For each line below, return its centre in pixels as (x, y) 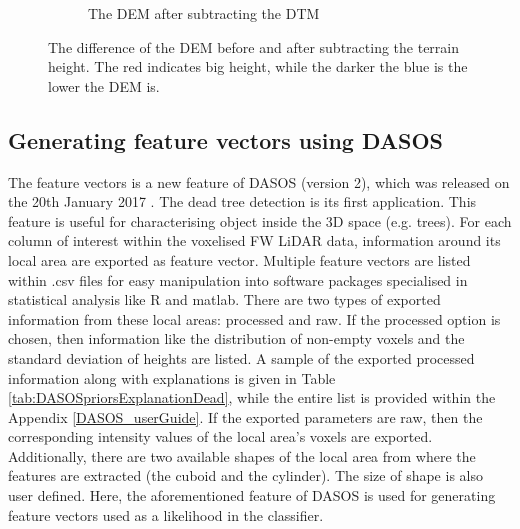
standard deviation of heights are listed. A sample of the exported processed (241, 357)
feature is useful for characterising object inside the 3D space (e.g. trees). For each (260, 220)
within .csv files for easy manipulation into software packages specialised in (238, 279)
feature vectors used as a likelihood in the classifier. (166, 514)
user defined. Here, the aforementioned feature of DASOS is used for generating (252, 495)
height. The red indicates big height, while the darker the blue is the (258, 66)
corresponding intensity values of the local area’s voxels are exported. (220, 436)
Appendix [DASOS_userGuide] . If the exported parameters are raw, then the (245, 416)
